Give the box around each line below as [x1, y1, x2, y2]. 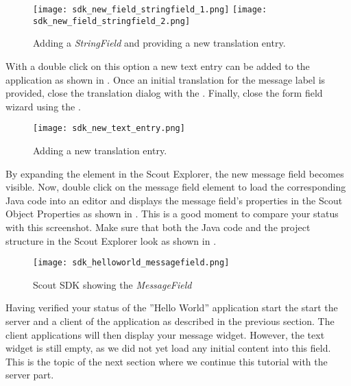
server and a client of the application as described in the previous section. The [5, 313, 335, 328]
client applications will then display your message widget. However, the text [5, 327, 325, 341]
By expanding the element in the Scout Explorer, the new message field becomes [5, 166, 344, 180]
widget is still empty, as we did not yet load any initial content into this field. [5, 341, 331, 355]
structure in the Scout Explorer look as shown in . [5, 233, 217, 248]
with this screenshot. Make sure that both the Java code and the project [5, 219, 311, 234]
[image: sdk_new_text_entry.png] [33, 123, 185, 134]
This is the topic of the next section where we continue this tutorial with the [5, 354, 328, 368]
